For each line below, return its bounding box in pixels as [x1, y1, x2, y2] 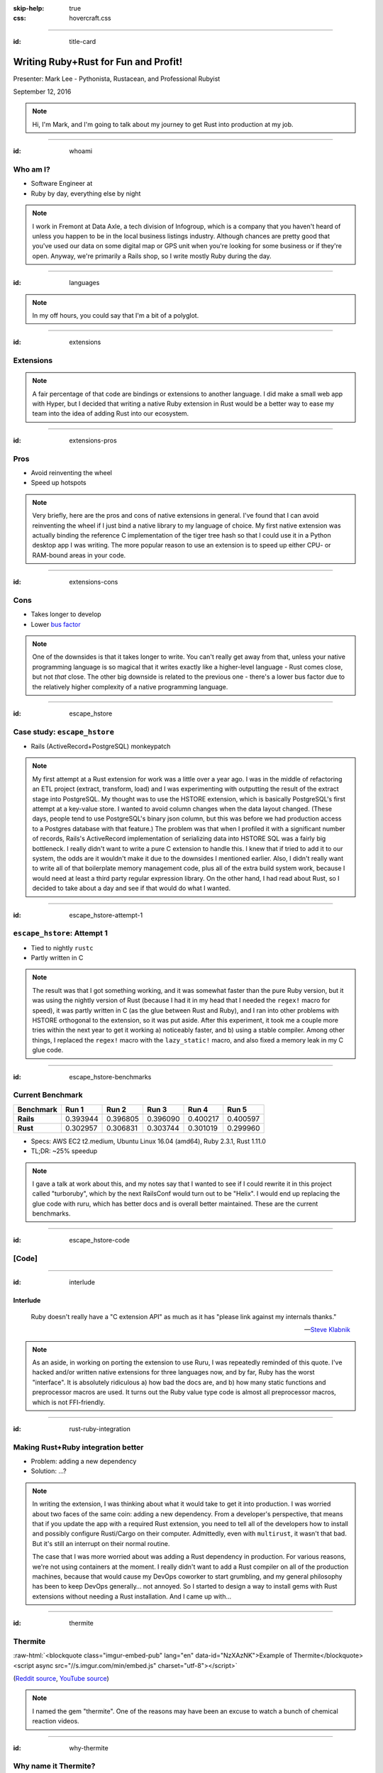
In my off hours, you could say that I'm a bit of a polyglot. [32, 311, 199, 319]
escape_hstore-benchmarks [69, 1072, 152, 1081]
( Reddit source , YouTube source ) [13, 1674, 109, 1683]
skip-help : [13, 4, 45, 12]
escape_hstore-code [69, 1236, 131, 1245]
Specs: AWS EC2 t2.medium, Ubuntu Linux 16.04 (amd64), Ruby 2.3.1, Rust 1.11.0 [30, 1137, 266, 1145]
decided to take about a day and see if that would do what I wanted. [32, 884, 231, 893]
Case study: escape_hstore [13, 727, 115, 737]
